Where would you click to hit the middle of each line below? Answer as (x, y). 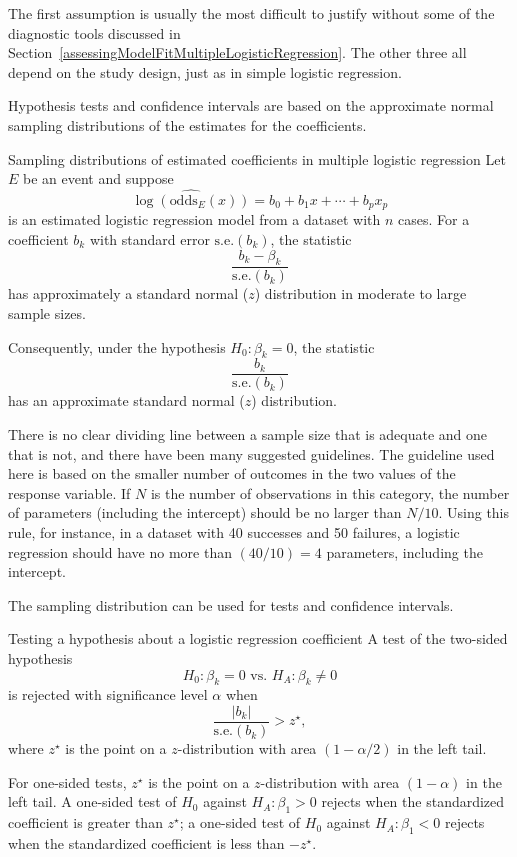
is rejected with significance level (108, 694)
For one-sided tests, (67, 781)
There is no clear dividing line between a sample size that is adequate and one (248, 434)
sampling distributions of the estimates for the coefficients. (187, 124)
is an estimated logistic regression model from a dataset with (194, 219)
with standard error (149, 239)
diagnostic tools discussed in (94, 32)
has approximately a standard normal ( (128, 293)
